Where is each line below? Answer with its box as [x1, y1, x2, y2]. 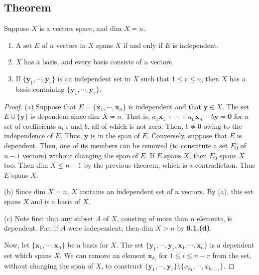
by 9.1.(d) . [177, 223, 212, 233]
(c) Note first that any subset [4, 213, 94, 223]
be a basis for [67, 239, 109, 250]
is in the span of [91, 130, 140, 141]
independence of [4, 130, 53, 141]
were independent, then [68, 223, 139, 233]
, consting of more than [117, 213, 188, 223]
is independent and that [128, 101, 202, 111]
